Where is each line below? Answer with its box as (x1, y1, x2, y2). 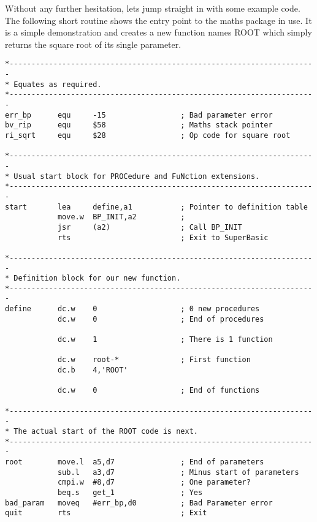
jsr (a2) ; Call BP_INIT (57, 222, 242, 232)
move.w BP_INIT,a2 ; (57, 213, 185, 222)
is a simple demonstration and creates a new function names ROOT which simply (5, 26, 312, 39)
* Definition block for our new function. (5, 274, 181, 283)
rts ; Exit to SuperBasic (57, 233, 269, 242)
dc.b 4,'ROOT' (57, 366, 128, 375)
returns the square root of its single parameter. (5, 37, 181, 50)
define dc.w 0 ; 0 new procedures (5, 304, 260, 314)
